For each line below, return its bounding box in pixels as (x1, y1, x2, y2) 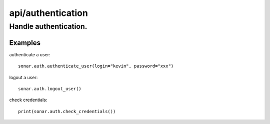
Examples (9, 38, 41, 47)
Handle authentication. (9, 22, 87, 31)
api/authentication (9, 7, 88, 18)
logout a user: (9, 74, 38, 80)
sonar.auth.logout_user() (18, 86, 82, 92)
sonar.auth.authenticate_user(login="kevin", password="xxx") (18, 63, 174, 69)
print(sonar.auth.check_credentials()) (18, 109, 116, 114)
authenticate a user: (9, 51, 50, 57)
